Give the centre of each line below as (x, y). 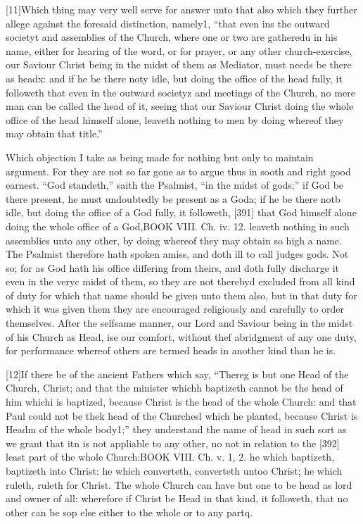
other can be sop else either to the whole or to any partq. (129, 512)
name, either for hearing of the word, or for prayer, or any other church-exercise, (179, 50)
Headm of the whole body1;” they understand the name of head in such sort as (176, 429)
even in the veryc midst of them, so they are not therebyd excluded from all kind (180, 281)
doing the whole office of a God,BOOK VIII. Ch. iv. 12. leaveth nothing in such (178, 226)
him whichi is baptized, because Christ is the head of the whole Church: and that (181, 402)
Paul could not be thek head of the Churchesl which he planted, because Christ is (182, 415)
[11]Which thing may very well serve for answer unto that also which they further (181, 9)
